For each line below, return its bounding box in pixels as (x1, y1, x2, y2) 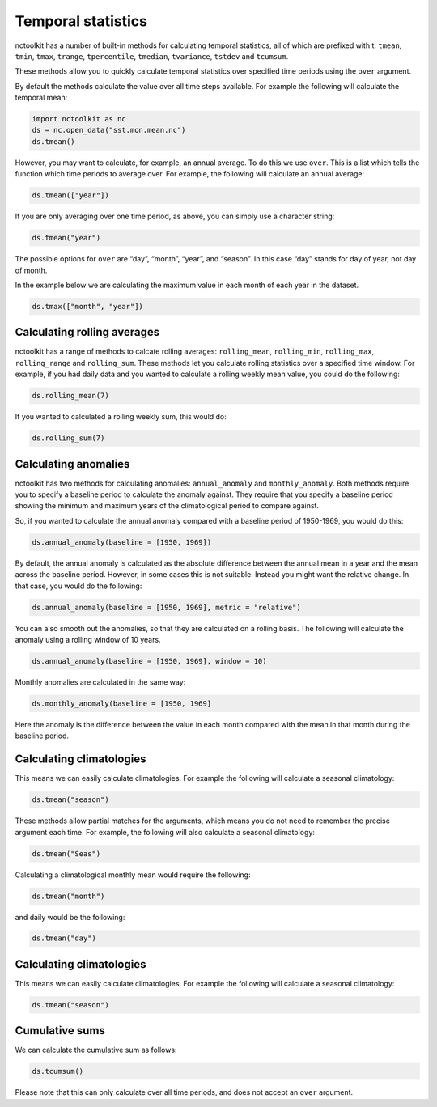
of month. (15, 265, 48, 275)
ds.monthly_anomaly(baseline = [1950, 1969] (32, 698, 212, 708)
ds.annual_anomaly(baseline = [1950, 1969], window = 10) (32, 656, 267, 665)
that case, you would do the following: (15, 581, 142, 591)
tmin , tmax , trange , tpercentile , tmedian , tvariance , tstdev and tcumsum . (15, 51, 289, 61)
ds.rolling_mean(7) (32, 391, 109, 401)
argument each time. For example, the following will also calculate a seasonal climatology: (15, 827, 316, 837)
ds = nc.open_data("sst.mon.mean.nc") (32, 125, 186, 135)
